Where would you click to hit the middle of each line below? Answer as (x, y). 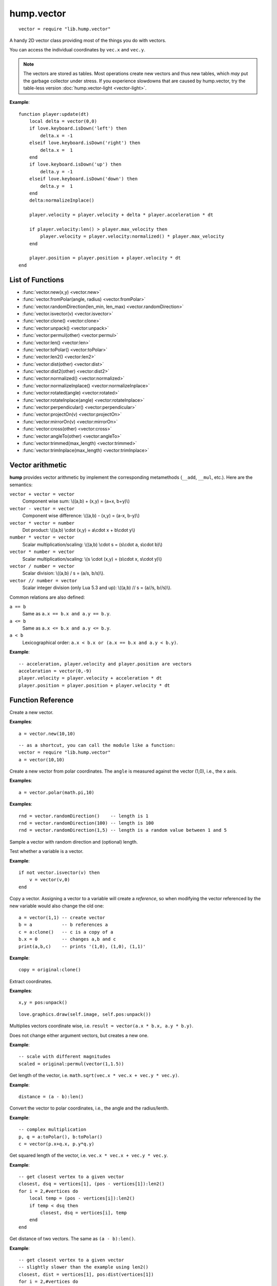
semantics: (21, 485)
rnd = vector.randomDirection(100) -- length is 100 (86, 823)
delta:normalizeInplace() (62, 200)
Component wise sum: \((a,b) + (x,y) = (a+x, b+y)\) (76, 501)
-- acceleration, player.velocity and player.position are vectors (105, 664)
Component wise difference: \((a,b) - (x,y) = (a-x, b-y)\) (81, 516)
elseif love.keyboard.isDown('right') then (85, 143)
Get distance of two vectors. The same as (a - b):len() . (73, 1239)
